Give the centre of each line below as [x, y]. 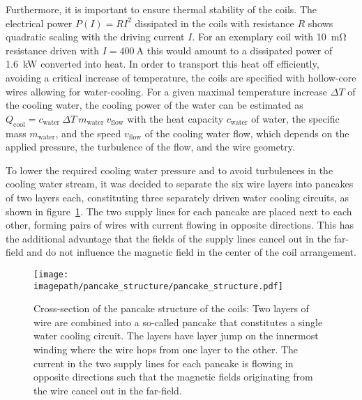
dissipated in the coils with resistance [214, 23]
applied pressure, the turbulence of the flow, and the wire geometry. [150, 147]
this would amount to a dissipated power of [240, 50]
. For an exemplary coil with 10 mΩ [269, 37]
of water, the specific [295, 118]
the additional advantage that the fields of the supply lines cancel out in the [168, 238]
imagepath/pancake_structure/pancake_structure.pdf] [158, 286]
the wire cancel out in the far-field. [108, 390]
